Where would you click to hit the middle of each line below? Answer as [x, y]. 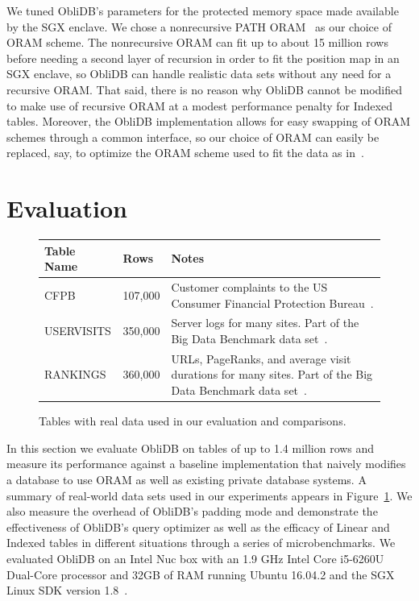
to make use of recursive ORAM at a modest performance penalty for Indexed [199, 105]
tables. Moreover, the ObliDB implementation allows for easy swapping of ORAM [209, 121]
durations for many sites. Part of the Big [272, 374]
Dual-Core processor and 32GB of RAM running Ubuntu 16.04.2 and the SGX [201, 574]
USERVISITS [78, 331]
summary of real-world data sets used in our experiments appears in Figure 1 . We [209, 495]
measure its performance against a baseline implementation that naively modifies [206, 464]
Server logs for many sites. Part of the [265, 323]
